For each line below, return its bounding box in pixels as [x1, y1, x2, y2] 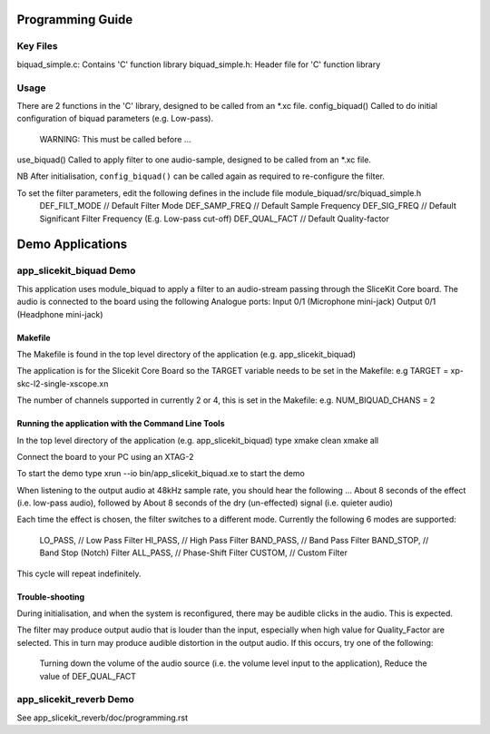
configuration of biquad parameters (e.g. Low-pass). [16, 113, 213, 124]
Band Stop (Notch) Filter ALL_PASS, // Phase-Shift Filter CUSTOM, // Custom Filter [39, 547, 348, 558]
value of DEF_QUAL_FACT [39, 670, 136, 681]
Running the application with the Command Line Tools [16, 418, 225, 429]
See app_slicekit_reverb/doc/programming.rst [16, 712, 189, 723]
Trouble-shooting [16, 591, 85, 602]
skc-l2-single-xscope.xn [16, 377, 109, 389]
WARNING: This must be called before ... [39, 133, 191, 144]
